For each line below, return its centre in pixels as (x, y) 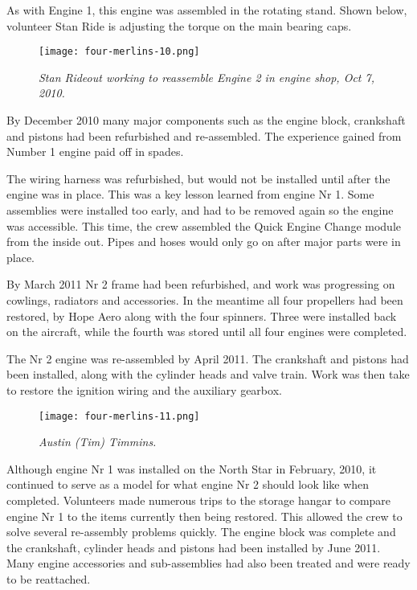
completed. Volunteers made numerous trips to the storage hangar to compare (199, 500)
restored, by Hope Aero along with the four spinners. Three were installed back (202, 315)
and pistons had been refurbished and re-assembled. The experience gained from (204, 135)
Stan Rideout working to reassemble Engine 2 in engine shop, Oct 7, (206, 77)
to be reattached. (49, 578)
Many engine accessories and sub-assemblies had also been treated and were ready (208, 563)
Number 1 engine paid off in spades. (95, 152)
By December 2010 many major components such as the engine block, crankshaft (206, 120)
